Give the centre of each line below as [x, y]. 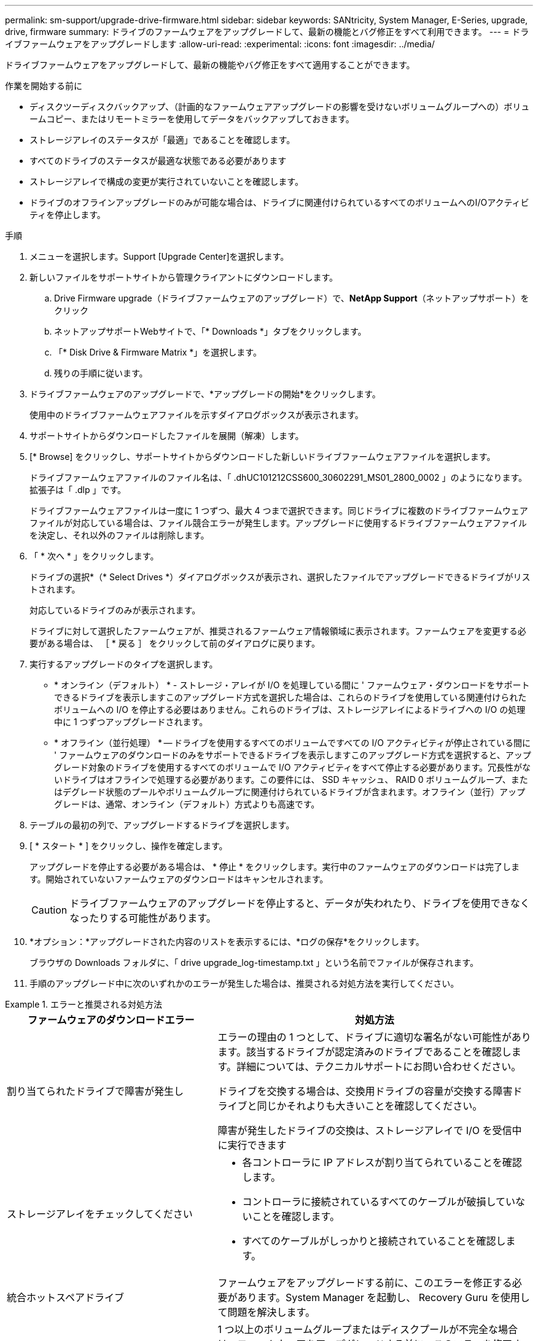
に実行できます [252, 1145]
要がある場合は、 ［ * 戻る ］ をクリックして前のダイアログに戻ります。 [175, 643]
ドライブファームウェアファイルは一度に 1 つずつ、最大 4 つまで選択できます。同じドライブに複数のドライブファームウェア [279, 511]
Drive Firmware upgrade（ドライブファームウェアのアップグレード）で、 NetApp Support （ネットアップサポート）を [292, 298]
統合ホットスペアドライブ [65, 1297]
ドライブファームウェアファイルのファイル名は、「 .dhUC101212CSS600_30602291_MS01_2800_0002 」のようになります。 [279, 477]
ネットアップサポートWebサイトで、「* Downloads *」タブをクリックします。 [210, 331]
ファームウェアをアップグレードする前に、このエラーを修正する [365, 1283]
